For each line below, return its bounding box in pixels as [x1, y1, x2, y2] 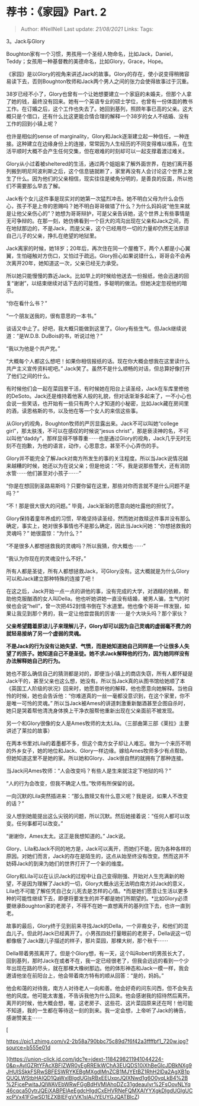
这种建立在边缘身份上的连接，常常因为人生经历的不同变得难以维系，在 [16, 140, 188, 147]
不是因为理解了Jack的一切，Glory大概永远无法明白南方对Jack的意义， [16, 880, 188, 887]
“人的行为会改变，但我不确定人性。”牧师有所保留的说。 [6, 779, 138, 787]
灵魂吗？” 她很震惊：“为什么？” [6, 530, 82, 537]
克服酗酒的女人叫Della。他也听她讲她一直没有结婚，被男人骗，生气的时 [16, 595, 190, 602]
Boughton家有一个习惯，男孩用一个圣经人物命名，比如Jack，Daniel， [6, 50, 176, 57]
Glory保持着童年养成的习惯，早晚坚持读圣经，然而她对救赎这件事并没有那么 [6, 515, 191, 522]
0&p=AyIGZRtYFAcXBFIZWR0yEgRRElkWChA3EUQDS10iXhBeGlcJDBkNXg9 [6, 1061, 192, 1069]
